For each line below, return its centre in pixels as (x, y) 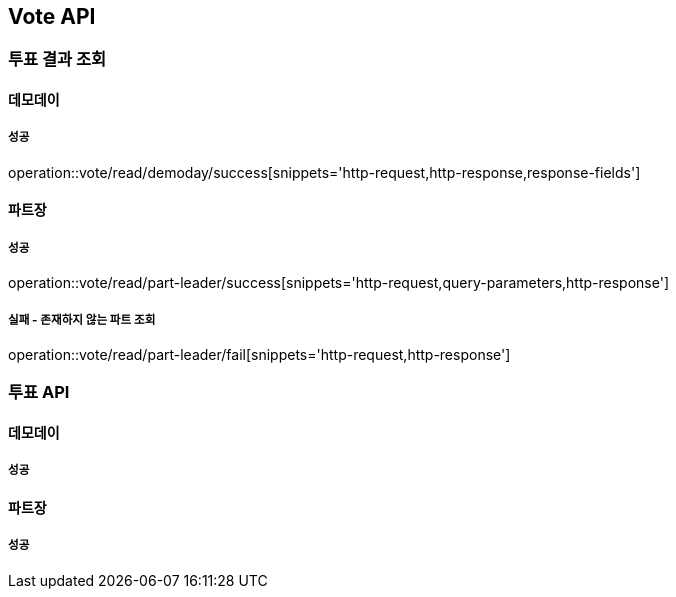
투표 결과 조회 (57, 59)
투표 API (39, 392)
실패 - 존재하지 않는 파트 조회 (82, 319)
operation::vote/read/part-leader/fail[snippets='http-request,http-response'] (259, 354)
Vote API (52, 16)
